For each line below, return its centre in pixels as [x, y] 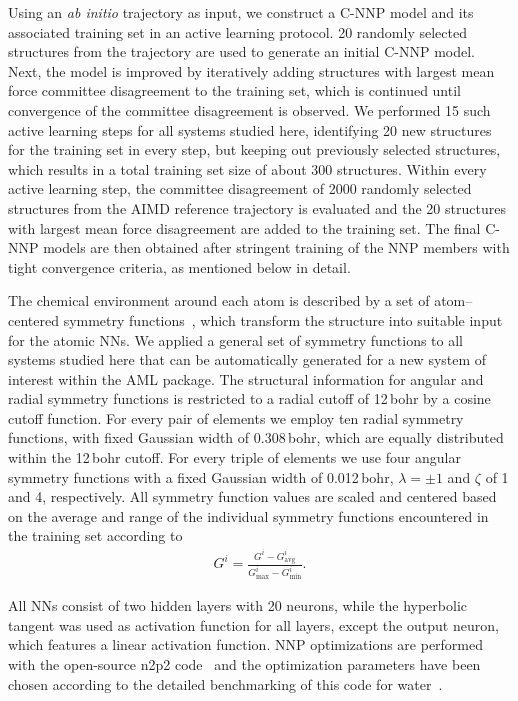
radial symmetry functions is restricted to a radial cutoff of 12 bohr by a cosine [249, 398]
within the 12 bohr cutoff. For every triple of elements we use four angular [234, 457]
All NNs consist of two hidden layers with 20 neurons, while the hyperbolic [238, 605]
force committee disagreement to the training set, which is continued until [234, 90]
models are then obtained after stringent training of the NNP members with [276, 247]
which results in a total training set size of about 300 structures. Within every [247, 168]
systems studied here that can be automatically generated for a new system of [247, 359]
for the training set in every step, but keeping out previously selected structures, [254, 149]
